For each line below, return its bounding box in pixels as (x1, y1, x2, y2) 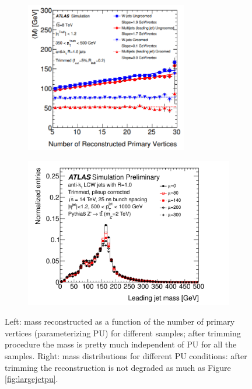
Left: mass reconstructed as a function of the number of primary (5, 315, 235, 328)
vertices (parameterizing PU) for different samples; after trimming (5, 326, 241, 339)
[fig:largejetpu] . (5, 373, 58, 385)
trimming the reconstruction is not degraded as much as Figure (5, 361, 231, 373)
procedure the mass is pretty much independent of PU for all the (5, 338, 237, 350)
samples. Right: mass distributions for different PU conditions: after (5, 349, 247, 362)
